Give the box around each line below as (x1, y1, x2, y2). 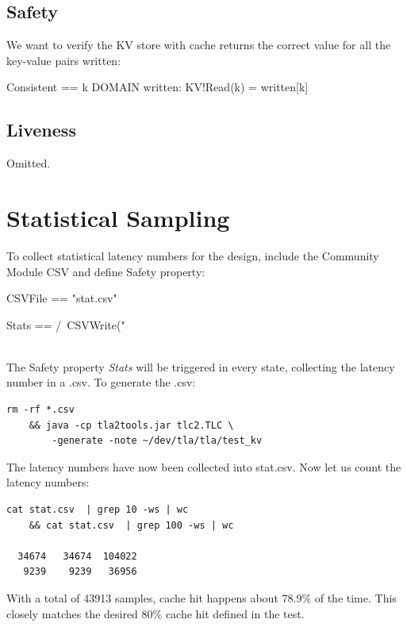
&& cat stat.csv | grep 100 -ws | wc (29, 519, 234, 531)
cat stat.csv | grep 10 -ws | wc (6, 504, 189, 516)
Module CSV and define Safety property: (6, 263, 205, 279)
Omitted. (6, 155, 51, 171)
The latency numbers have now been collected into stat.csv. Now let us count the (6, 458, 401, 475)
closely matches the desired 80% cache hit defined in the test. (6, 605, 305, 621)
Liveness (6, 117, 76, 142)
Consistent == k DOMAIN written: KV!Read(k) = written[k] (6, 79, 309, 95)
